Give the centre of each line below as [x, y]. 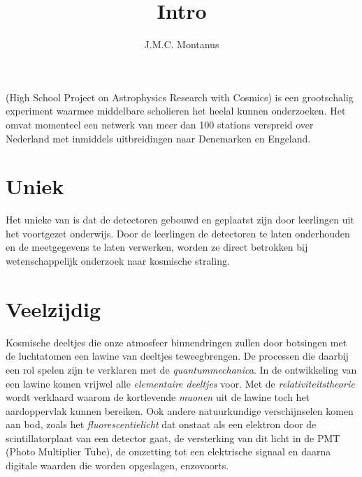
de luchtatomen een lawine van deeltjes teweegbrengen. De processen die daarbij [177, 356]
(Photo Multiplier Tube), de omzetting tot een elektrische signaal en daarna [168, 452]
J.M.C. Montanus [182, 44]
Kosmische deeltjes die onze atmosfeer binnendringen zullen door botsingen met [176, 342]
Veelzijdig [53, 308]
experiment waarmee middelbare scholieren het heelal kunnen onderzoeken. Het [176, 111]
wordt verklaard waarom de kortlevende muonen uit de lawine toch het [158, 397]
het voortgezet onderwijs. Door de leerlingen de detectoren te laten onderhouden [178, 233]
